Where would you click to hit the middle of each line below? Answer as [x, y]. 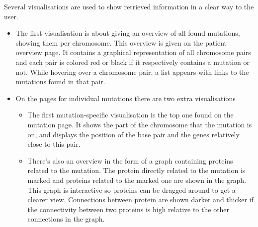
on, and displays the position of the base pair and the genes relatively [133, 134]
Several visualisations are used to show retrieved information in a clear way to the [129, 6]
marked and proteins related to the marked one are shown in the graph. [137, 180]
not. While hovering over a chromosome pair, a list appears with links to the [132, 72]
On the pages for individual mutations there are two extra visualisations [126, 98]
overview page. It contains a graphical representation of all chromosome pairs [133, 52]
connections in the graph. [66, 219]
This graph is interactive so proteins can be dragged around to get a [131, 190]
